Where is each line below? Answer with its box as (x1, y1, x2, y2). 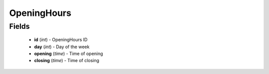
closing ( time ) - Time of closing (34, 58, 100, 64)
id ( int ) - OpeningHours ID (34, 37, 88, 43)
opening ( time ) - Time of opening (34, 50, 103, 57)
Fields (9, 22, 30, 31)
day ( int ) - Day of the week (34, 44, 90, 50)
